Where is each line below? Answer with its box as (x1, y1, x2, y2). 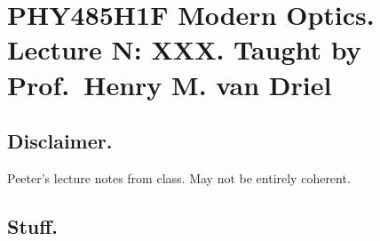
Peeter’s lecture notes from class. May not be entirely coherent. (7, 168, 351, 187)
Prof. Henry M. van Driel (7, 66, 332, 102)
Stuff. (7, 212, 59, 239)
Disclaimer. (7, 127, 113, 155)
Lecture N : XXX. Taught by (7, 31, 361, 68)
